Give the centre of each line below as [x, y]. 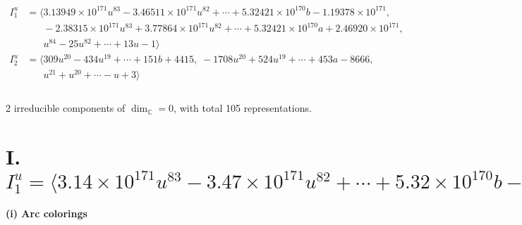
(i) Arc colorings [47, 213]
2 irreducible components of [66, 108]
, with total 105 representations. [243, 108]
